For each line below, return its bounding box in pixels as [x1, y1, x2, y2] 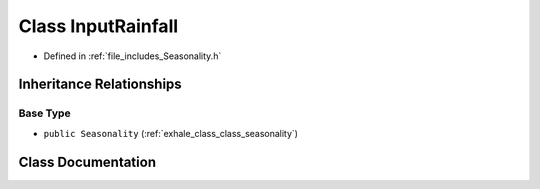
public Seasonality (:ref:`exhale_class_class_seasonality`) [43, 127, 299, 139]
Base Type [18, 106, 71, 120]
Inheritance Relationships [18, 76, 182, 93]
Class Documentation [18, 153, 157, 170]
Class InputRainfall [18, 15, 179, 37]
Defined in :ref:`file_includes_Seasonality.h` [43, 50, 222, 62]
